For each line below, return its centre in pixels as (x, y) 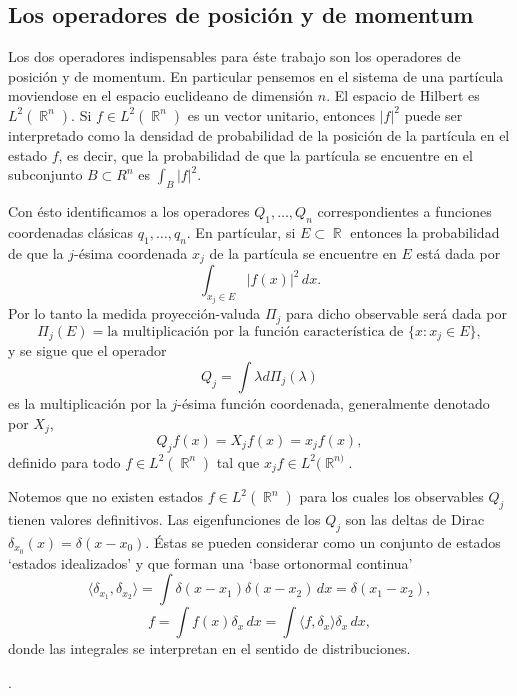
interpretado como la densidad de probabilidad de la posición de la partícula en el (259, 134)
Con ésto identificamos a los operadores (129, 210)
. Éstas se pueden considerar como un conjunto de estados (323, 541)
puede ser (433, 114)
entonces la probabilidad (425, 231)
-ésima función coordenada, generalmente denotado (333, 402)
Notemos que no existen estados (106, 496)
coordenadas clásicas (71, 231)
